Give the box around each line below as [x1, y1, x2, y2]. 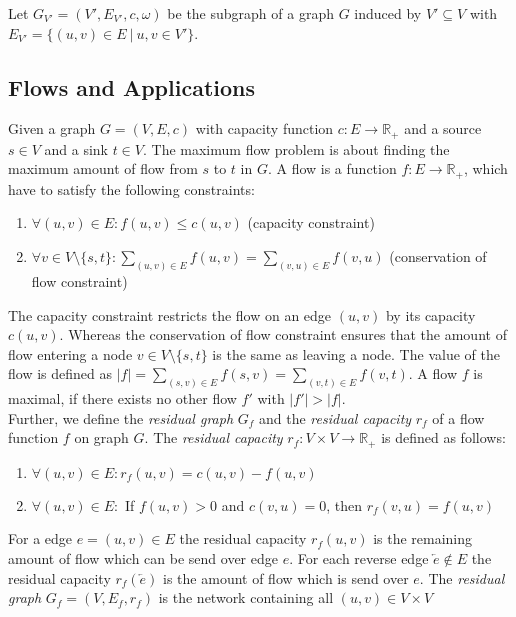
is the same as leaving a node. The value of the [212, 343, 500, 364]
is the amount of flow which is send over [163, 567, 409, 588]
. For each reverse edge [289, 548, 429, 568]
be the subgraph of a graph [167, 3, 334, 23]
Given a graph [8, 118, 96, 139]
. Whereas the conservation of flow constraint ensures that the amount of [59, 324, 507, 345]
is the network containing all [158, 587, 334, 608]
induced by [354, 3, 422, 23]
